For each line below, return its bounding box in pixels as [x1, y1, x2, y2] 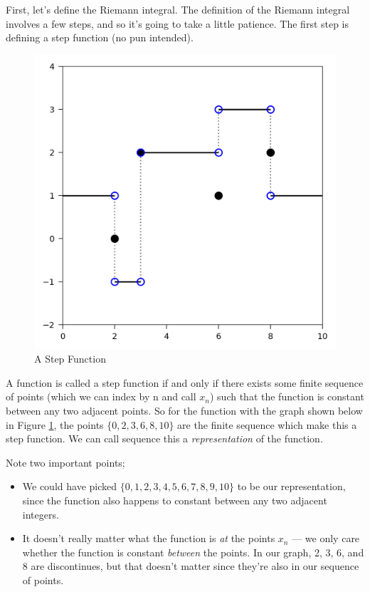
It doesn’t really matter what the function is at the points [22, 531, 275, 546]
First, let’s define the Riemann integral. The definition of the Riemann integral [6, 2, 350, 16]
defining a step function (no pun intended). [6, 30, 194, 45]
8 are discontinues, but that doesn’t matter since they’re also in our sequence [22, 559, 359, 573]
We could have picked [22, 479, 117, 494]
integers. [22, 507, 59, 521]
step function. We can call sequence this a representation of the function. [6, 431, 323, 446]
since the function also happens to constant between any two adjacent [22, 492, 327, 507]
